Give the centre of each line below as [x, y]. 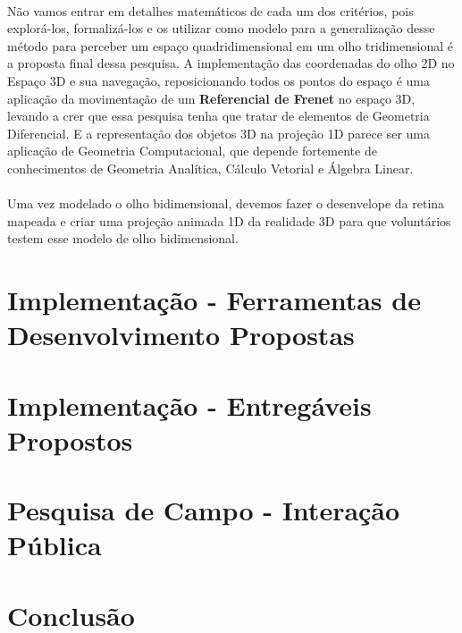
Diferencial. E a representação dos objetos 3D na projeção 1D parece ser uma [219, 133]
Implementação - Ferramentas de [214, 300]
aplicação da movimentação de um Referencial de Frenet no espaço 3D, [211, 98]
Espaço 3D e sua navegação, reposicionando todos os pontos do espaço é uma [219, 80]
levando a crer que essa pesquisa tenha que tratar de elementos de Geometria [218, 116]
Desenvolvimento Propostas [181, 335]
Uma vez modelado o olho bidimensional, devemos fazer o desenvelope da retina [226, 203]
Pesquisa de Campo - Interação [204, 510]
